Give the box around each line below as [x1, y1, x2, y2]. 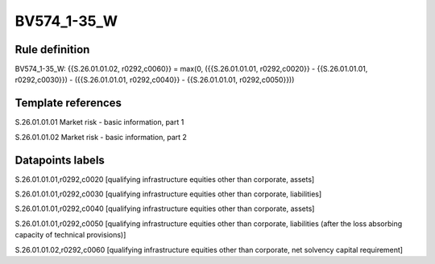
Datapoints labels [14, 153, 105, 167]
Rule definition [14, 43, 90, 56]
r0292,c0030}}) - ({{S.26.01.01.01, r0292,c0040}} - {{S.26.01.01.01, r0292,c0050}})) [14, 75, 295, 85]
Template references [14, 97, 122, 110]
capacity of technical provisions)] [14, 230, 126, 240]
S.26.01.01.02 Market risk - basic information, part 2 [14, 132, 187, 142]
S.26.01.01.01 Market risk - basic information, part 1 [14, 118, 184, 127]
